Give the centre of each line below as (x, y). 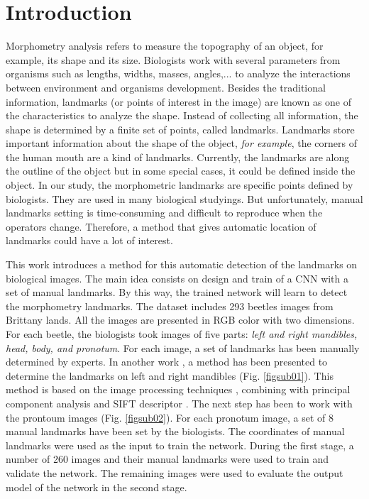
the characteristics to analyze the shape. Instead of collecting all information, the (182, 115)
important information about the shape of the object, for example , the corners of (181, 143)
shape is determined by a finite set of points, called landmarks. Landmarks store (180, 129)
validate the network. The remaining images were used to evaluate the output (175, 472)
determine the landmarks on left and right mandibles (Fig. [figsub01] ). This (170, 375)
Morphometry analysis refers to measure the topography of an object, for (165, 46)
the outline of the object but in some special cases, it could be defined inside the (181, 171)
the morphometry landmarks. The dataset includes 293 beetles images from (170, 306)
